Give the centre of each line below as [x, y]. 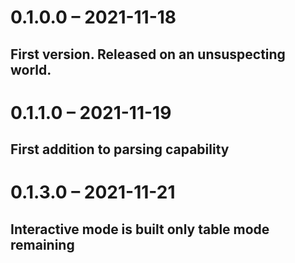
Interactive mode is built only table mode [140, 229]
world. [31, 69]
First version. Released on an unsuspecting [148, 54]
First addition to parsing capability [120, 149]
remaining [42, 244]
